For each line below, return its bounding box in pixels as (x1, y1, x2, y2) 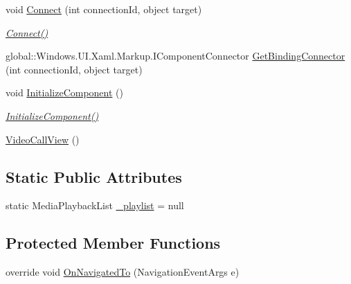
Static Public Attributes (6, 166, 182, 187)
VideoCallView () (6, 132, 80, 146)
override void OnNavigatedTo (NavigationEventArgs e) (6, 265, 240, 279)
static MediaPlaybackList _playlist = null (6, 198, 184, 213)
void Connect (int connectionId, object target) (6, 2, 202, 16)
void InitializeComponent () (6, 85, 123, 100)
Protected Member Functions (6, 232, 221, 254)
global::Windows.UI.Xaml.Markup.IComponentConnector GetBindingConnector (6, 48, 345, 63)
